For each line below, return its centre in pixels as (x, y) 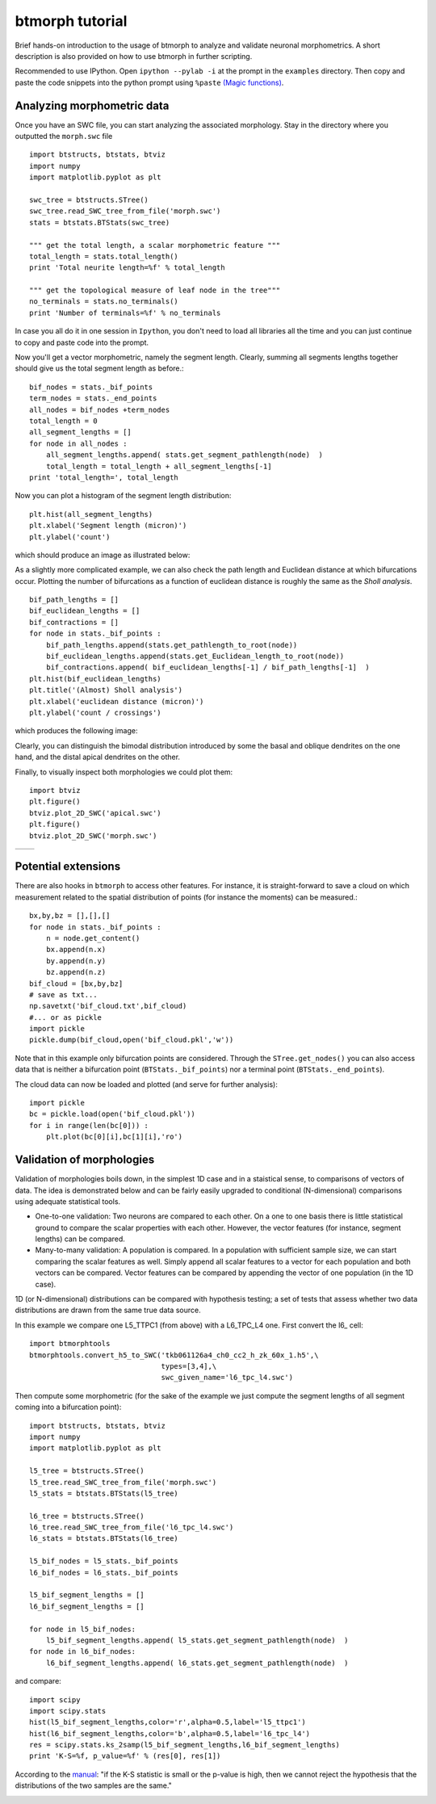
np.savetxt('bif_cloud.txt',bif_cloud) (108, 1006)
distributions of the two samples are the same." (94, 1785)
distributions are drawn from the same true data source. (108, 1310)
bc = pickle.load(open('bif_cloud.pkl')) (112, 1114)
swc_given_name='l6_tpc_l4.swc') (227, 1378)
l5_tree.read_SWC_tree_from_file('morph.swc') (123, 1482)
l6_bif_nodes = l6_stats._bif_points (104, 1572)
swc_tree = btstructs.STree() (89, 199)
